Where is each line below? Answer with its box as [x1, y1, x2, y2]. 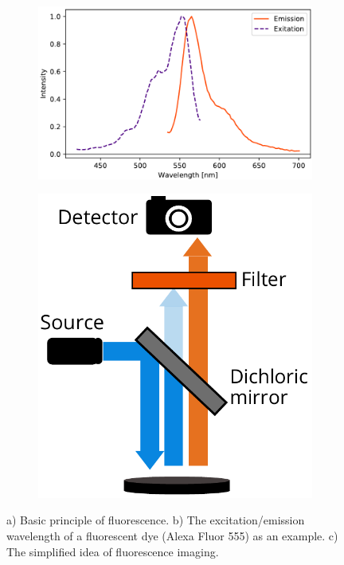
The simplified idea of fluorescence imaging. [6, 543, 219, 559]
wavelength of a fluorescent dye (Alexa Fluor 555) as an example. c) [6, 528, 338, 543]
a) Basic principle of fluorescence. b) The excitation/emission [6, 512, 305, 528]
